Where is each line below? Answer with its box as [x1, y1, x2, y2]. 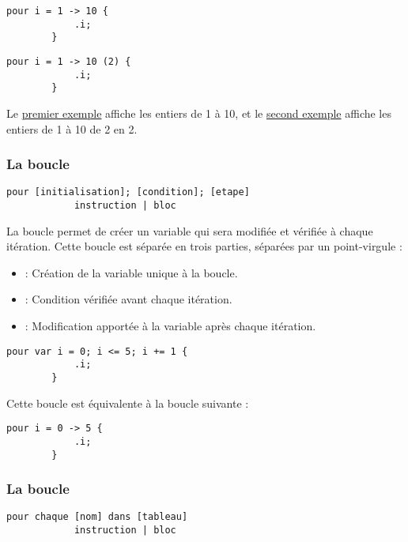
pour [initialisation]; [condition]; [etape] [6, 186, 250, 198]
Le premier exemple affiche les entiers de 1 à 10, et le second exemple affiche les [6, 104, 391, 121]
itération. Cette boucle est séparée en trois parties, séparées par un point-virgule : [6, 238, 402, 254]
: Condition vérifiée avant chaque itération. [25, 291, 232, 307]
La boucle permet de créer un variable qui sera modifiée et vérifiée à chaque [6, 222, 373, 239]
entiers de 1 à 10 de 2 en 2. [6, 120, 138, 137]
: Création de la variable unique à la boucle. [25, 264, 238, 280]
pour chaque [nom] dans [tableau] [6, 511, 188, 523]
